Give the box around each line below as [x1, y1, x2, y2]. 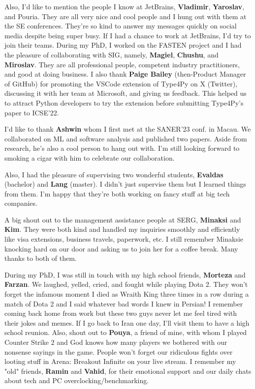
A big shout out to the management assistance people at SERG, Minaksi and [4, 214, 241, 224]
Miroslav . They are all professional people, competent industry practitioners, [4, 59, 240, 69]
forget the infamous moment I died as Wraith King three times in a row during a [4, 289, 249, 299]
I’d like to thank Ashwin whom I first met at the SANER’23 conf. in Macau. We [4, 124, 251, 134]
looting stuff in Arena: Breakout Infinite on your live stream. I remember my [4, 356, 236, 366]
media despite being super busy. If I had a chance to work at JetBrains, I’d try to [4, 30, 251, 40]
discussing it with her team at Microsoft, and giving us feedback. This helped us [4, 88, 247, 98]
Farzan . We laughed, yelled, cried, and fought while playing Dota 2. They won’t [4, 279, 248, 289]
